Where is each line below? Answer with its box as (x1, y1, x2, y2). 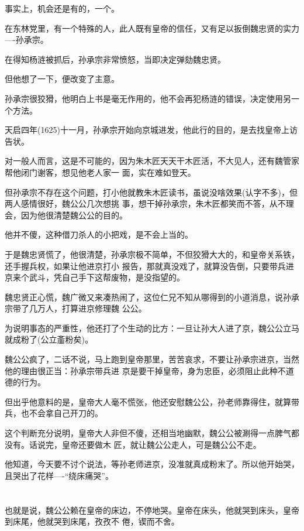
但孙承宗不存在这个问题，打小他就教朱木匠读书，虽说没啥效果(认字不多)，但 (5, 186, 298, 198)
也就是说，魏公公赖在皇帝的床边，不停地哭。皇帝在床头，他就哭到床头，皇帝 (5, 503, 299, 516)
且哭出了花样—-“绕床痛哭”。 (5, 469, 113, 481)
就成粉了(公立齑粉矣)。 (5, 333, 93, 345)
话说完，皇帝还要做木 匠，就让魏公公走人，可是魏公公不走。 (29, 438, 261, 450)
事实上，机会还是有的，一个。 (5, 2, 119, 14)
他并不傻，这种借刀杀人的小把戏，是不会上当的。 (5, 228, 193, 241)
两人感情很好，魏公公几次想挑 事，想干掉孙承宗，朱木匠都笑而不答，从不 (5, 197, 286, 210)
